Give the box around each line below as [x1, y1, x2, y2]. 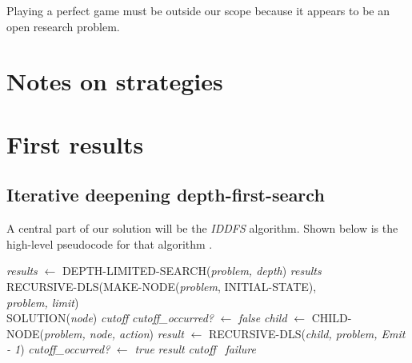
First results [6, 127, 144, 160]
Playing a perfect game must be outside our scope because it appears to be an [6, 2, 390, 18]
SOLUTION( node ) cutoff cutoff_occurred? [6, 309, 214, 326]
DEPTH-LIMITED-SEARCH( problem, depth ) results [62, 262, 322, 279]
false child [238, 309, 287, 326]
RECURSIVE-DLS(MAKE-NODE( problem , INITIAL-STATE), [6, 277, 317, 294]
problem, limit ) [6, 293, 79, 310]
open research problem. [6, 18, 120, 34]
